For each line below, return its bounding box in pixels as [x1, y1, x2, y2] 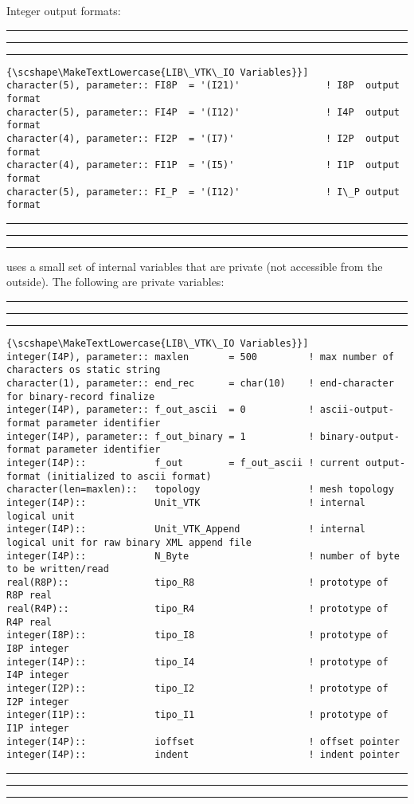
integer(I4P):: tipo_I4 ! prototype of [6, 656, 389, 668]
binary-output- [319, 430, 400, 442]
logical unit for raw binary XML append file [6, 536, 252, 548]
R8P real [6, 590, 53, 602]
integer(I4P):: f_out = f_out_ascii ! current [6, 457, 360, 469]
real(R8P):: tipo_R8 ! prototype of [6, 576, 389, 588]
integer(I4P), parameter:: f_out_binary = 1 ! [6, 430, 314, 442]
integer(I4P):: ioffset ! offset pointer [6, 735, 400, 747]
